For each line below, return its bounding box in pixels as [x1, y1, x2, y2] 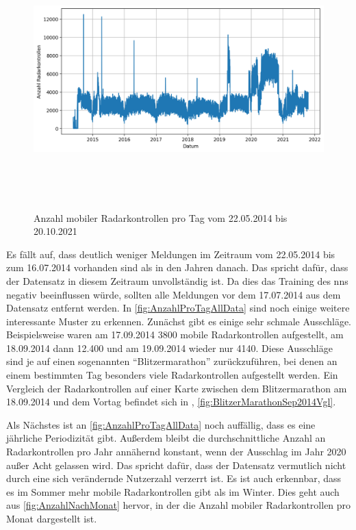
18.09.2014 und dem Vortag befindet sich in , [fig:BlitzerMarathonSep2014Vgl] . [6, 394, 336, 409]
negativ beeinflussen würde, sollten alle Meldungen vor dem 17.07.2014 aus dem [6, 287, 341, 301]
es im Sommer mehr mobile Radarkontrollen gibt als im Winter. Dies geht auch [6, 484, 340, 499]
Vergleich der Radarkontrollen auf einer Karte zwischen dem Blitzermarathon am [6, 381, 347, 395]
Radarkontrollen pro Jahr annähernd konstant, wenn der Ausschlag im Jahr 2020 [6, 444, 346, 459]
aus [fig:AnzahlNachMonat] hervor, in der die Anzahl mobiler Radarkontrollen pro [6, 498, 351, 512]
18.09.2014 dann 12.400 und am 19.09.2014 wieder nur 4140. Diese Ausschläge [6, 340, 333, 355]
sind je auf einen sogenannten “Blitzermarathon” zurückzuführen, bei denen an [6, 354, 338, 368]
